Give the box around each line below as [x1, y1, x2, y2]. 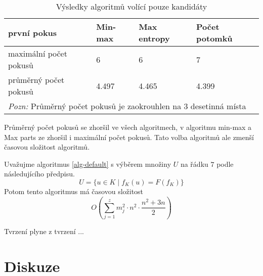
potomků [196, 32, 233, 44]
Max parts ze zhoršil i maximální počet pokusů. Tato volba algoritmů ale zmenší [4, 131, 254, 142]
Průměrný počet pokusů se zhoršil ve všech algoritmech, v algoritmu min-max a [4, 122, 252, 132]
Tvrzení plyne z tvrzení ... [4, 226, 84, 237]
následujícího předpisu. [4, 168, 75, 179]
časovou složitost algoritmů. [4, 142, 90, 152]
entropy [139, 32, 170, 44]
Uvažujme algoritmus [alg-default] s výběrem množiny [4, 158, 171, 169]
